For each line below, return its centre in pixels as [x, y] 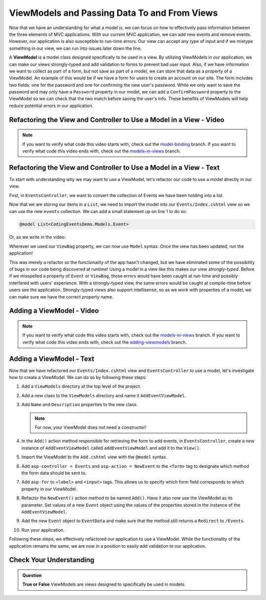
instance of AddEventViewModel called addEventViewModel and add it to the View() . [111, 448]
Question [32, 575]
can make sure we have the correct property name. [61, 297]
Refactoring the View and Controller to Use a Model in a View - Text [114, 168]
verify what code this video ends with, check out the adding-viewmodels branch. [105, 342]
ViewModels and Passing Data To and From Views [114, 13]
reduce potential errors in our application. [51, 106]
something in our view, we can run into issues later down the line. [75, 48]
